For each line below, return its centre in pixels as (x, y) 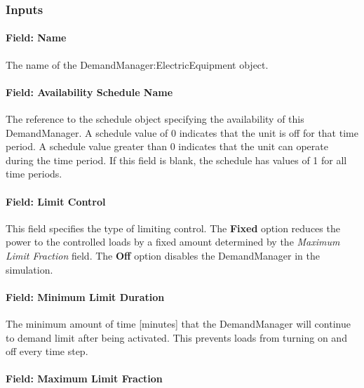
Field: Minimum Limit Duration (85, 296)
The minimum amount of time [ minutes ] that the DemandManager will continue (178, 323)
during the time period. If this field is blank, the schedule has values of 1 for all (176, 160)
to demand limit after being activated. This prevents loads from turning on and (176, 337)
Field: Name (36, 38)
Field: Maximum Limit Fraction (84, 379)
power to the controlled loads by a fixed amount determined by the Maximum (173, 242)
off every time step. (47, 351)
